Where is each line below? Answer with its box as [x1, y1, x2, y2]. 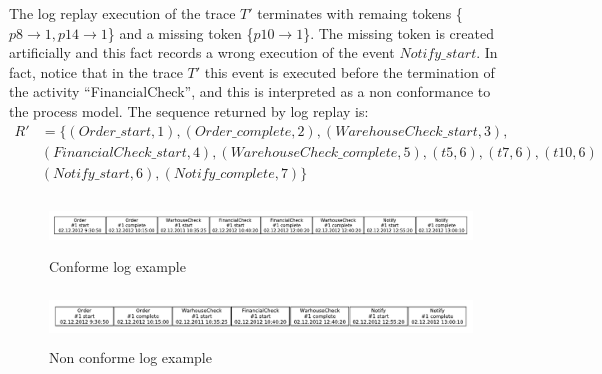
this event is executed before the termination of [204, 61, 495, 82]
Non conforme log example [49, 347, 212, 368]
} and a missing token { [107, 22, 254, 43]
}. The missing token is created [303, 22, 494, 43]
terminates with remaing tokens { [257, 3, 463, 23]
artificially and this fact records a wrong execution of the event [9, 42, 395, 63]
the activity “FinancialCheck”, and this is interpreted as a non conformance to [9, 81, 491, 102]
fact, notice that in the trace [9, 61, 183, 82]
